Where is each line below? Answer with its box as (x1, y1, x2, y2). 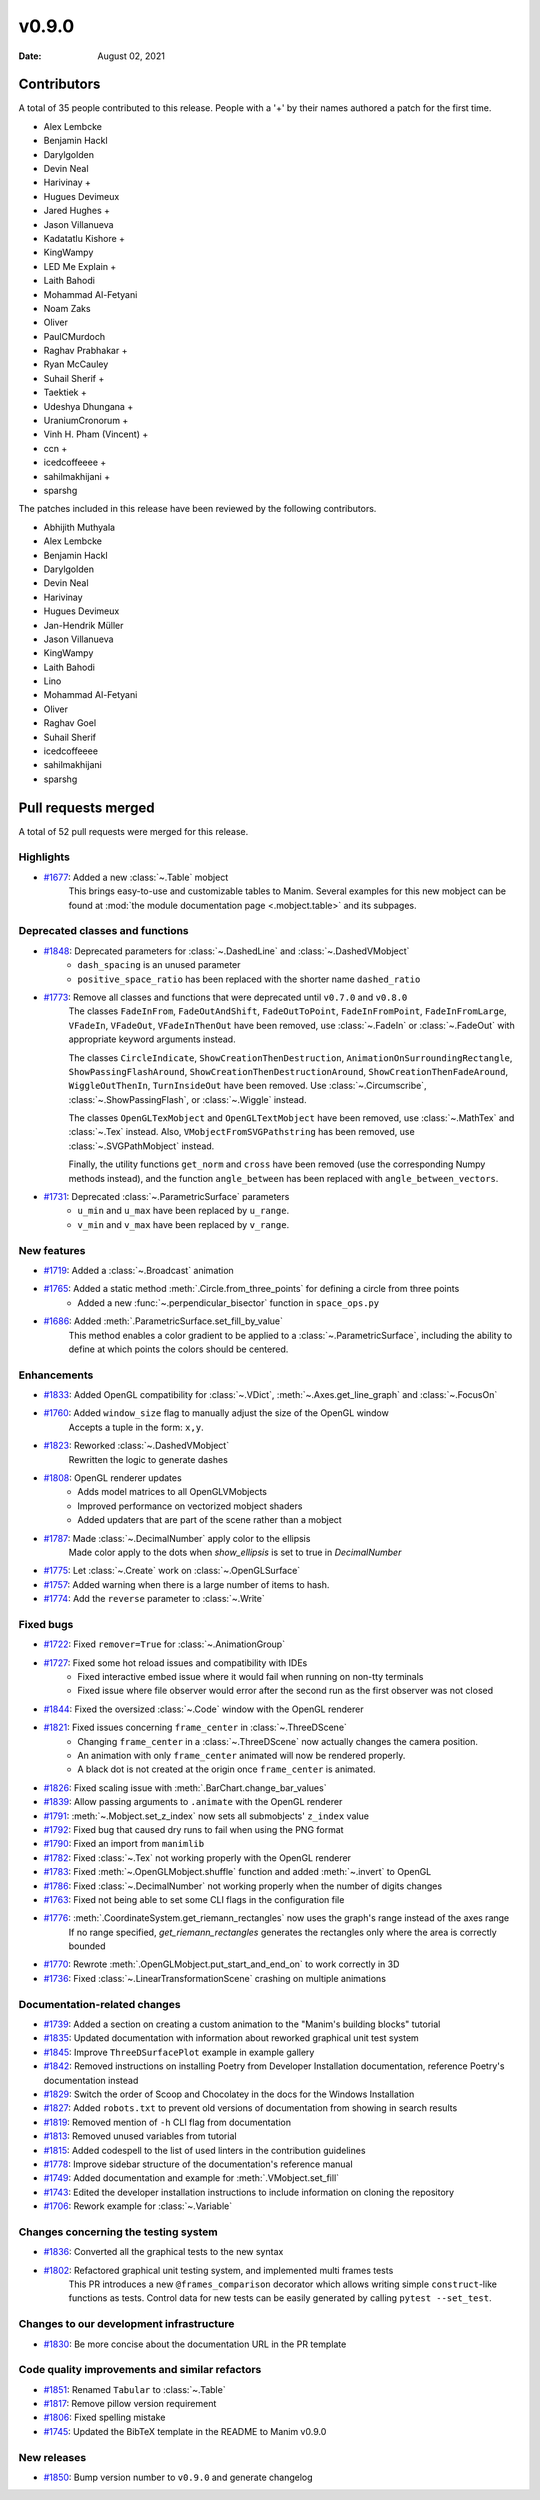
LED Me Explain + (43, 260, 117, 272)
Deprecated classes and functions (18, 924, 189, 938)
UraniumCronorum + (43, 415, 129, 427)
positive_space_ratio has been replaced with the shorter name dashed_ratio (77, 973, 421, 985)
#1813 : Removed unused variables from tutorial (43, 2130, 237, 2142)
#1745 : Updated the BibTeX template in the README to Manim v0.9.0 (43, 2425, 327, 2437)
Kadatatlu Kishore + (43, 232, 125, 244)
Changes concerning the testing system (18, 2225, 219, 2239)
